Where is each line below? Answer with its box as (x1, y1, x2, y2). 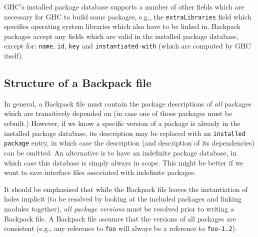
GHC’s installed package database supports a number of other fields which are (4, 1, 244, 11)
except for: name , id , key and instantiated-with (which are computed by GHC (4, 40, 251, 51)
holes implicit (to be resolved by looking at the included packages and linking (4, 193, 241, 204)
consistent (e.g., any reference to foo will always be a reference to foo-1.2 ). (4, 223, 237, 233)
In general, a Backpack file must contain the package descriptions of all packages (4, 98, 251, 108)
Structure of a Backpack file (4, 75, 151, 90)
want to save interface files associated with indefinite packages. (4, 167, 196, 177)
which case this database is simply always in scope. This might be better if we (4, 157, 243, 167)
